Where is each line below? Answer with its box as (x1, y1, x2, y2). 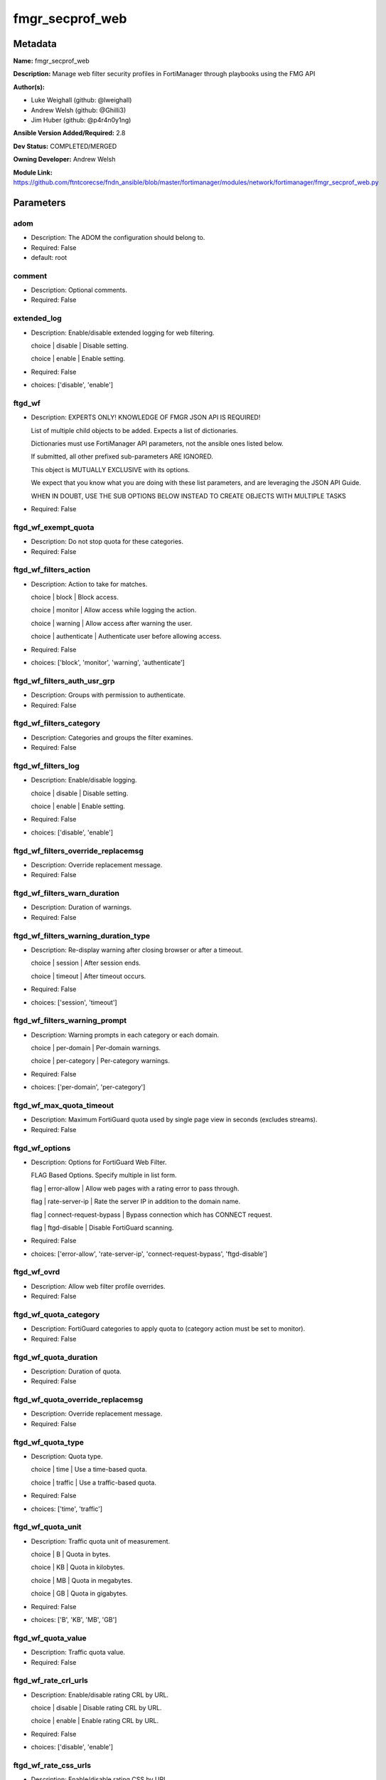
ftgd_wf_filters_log (13, 760, 80, 770)
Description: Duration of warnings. (31, 903, 132, 911)
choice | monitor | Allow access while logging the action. (31, 606, 197, 614)
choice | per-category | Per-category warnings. (31, 1057, 170, 1065)
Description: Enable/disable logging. (31, 776, 137, 785)
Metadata (13, 38, 57, 50)
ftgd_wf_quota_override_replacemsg (13, 1395, 144, 1405)
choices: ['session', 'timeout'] (31, 998, 117, 1007)
